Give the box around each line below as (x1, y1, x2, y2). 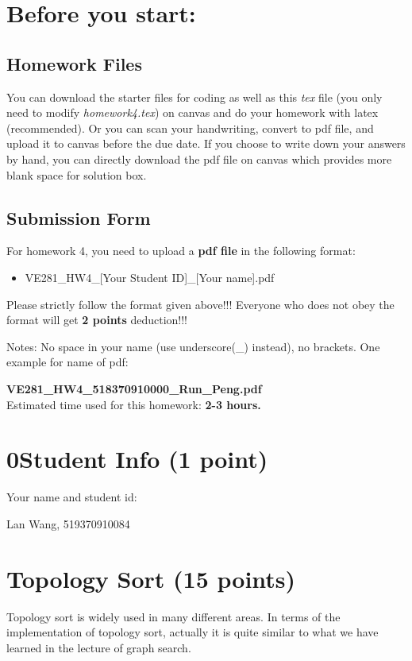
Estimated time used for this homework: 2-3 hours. (6, 396, 261, 412)
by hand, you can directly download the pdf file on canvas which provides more (6, 150, 392, 167)
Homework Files (6, 51, 142, 75)
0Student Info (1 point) (6, 443, 268, 475)
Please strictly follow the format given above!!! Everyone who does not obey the (6, 296, 395, 312)
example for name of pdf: (6, 354, 129, 370)
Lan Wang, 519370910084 (6, 515, 130, 532)
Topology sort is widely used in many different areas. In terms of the (6, 608, 341, 624)
